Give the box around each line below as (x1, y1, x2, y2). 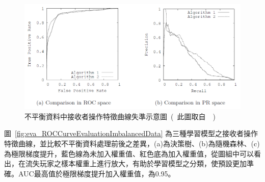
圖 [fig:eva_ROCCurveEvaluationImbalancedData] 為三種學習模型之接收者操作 (4, 128, 258, 139)
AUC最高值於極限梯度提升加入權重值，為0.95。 (18, 168, 175, 178)
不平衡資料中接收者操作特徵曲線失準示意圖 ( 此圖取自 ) (24, 111, 216, 121)
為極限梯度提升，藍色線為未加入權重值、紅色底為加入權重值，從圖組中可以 (4, 148, 254, 159)
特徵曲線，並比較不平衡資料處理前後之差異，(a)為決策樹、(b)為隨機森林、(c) (4, 138, 260, 148)
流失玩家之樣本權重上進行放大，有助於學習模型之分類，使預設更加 (25, 158, 247, 169)
